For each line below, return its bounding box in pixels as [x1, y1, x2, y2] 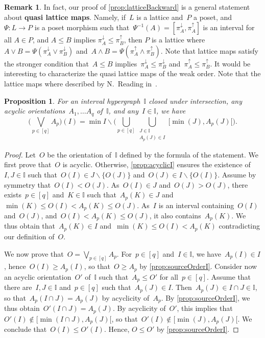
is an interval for [203, 22, 255, 33]
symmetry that [4, 179, 51, 190]
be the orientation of [47, 149, 111, 160]
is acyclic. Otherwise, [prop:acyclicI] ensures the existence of [62, 159, 251, 170]
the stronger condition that [4, 58, 89, 69]
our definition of [4, 231, 55, 241]
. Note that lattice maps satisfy [160, 45, 258, 56]
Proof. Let [4, 149, 36, 160]
